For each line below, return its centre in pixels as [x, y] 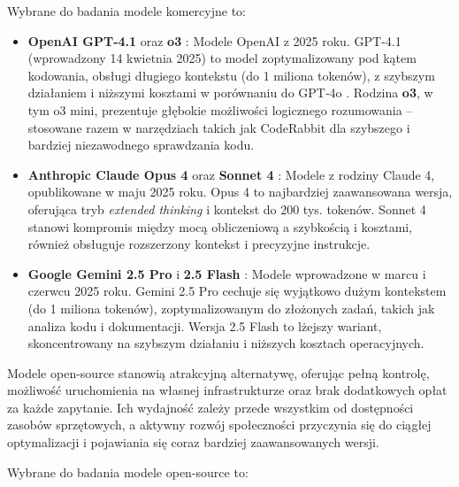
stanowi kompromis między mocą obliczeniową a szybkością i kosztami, [220, 226]
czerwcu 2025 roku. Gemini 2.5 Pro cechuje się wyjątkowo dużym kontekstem [237, 291]
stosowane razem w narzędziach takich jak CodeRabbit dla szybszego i [219, 127]
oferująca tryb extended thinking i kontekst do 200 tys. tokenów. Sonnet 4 [227, 209]
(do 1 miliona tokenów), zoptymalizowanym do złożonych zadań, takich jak [231, 308]
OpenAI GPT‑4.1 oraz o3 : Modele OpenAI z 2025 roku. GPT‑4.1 [214, 40]
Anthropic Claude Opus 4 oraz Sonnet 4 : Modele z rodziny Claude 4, [231, 174]
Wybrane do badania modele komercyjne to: [126, 11]
